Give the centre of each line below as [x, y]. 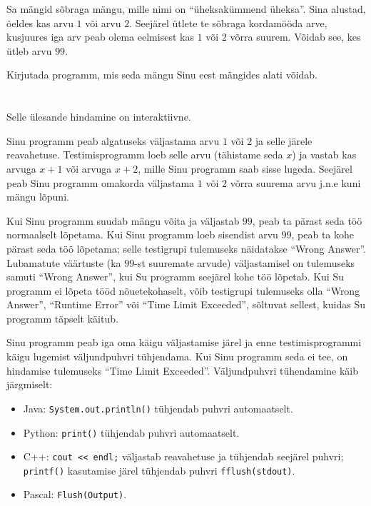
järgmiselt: [30, 384]
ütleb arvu [29, 50]
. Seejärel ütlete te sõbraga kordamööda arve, [228, 22]
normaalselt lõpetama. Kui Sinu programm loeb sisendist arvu [142, 234]
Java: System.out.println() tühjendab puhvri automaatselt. [158, 408]
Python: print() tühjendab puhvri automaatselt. [131, 432]
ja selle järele [284, 140]
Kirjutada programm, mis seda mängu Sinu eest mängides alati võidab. [162, 75]
